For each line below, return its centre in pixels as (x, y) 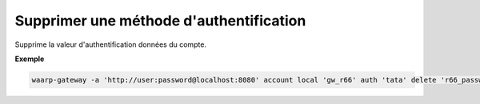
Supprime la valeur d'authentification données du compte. (111, 44)
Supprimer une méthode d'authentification (160, 21)
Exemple (30, 59)
